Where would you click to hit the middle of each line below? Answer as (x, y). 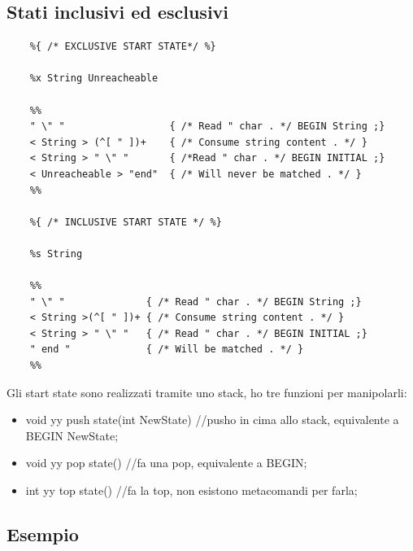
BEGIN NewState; (72, 435)
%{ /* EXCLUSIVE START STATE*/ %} (123, 47)
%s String (56, 254)
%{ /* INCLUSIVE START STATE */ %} (126, 222)
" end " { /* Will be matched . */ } (167, 350)
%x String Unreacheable (94, 79)
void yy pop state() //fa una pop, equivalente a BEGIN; (166, 463)
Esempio (43, 534)
